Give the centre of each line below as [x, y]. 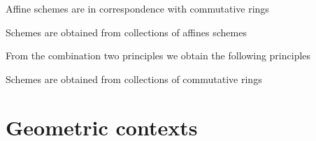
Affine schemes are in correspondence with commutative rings [137, 8]
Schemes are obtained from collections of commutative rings [134, 79]
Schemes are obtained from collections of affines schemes [126, 32]
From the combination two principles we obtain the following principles [158, 55]
